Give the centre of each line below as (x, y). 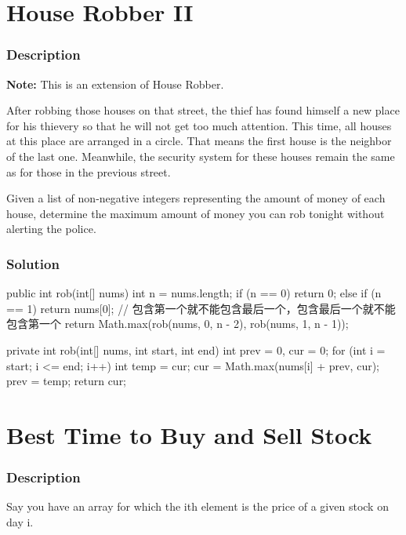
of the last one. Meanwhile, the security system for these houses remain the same (201, 156)
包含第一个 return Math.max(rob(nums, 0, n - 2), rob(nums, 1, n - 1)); (178, 324)
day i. (20, 521)
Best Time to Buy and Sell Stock (189, 434)
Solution (33, 263)
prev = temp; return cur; (67, 381)
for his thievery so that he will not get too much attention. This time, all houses (199, 125)
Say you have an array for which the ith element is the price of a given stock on (198, 506)
